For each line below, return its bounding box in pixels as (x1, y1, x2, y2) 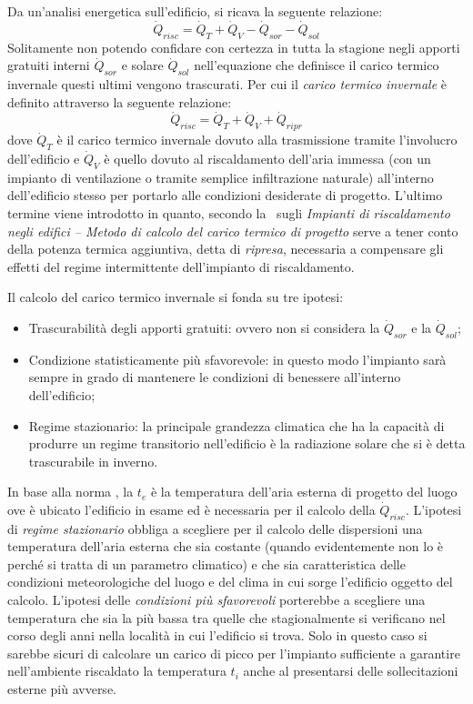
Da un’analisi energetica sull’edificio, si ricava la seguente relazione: (7, 2, 383, 20)
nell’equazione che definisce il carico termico (194, 55, 439, 75)
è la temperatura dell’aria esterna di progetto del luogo (150, 482, 458, 501)
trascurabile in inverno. (28, 451, 158, 470)
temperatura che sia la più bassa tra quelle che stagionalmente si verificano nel (7, 608, 446, 627)
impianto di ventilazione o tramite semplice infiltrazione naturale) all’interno (7, 167, 434, 186)
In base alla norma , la (7, 482, 134, 501)
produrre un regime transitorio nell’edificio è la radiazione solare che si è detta (28, 434, 466, 453)
